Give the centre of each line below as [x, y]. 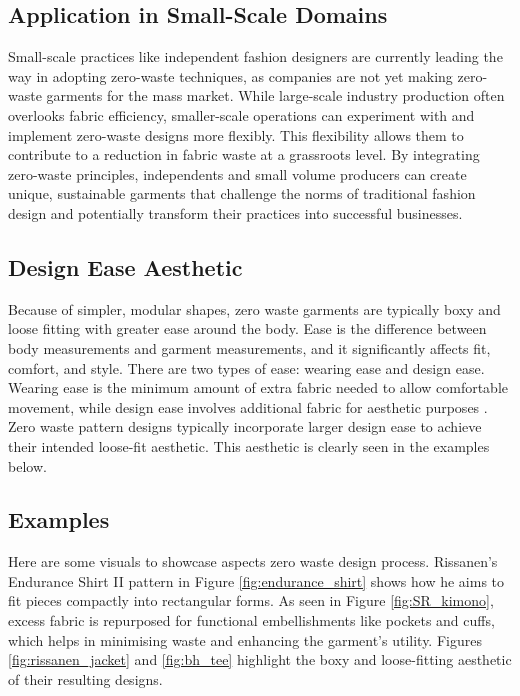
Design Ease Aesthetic [125, 266]
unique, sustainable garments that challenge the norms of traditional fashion [242, 193]
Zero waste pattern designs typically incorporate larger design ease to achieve [245, 426]
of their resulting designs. [85, 678]
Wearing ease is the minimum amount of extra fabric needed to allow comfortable [258, 387]
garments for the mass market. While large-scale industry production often [275, 95]
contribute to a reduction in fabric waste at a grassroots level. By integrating [244, 154]
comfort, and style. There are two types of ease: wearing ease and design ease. [246, 367]
